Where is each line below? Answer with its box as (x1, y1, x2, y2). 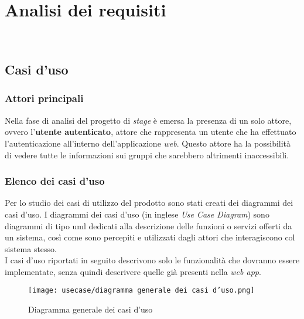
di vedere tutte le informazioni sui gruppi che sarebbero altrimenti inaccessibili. (5, 148, 289, 161)
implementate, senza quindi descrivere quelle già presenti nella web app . (5, 265, 261, 277)
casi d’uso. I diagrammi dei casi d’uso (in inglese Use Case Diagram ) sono (5, 208, 269, 220)
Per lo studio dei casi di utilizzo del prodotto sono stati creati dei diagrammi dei (5, 196, 293, 209)
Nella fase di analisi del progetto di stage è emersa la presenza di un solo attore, (5, 114, 292, 126)
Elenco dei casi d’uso (5, 174, 105, 188)
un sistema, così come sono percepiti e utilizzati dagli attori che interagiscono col (5, 231, 295, 243)
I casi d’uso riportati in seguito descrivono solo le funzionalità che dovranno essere (5, 254, 300, 266)
